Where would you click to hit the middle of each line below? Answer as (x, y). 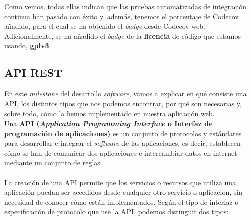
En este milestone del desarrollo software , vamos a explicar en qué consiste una (125, 94)
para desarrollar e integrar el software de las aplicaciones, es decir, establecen (122, 143)
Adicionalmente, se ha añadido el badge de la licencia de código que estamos (122, 35)
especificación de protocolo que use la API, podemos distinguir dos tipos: (116, 212)
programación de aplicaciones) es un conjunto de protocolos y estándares (123, 133)
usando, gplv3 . (28, 45)
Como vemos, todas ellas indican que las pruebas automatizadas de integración (125, 6)
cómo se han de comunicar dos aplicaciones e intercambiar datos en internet (121, 152)
